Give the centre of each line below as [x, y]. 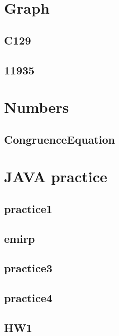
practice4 [28, 298]
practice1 [28, 208]
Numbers [37, 107]
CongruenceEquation [60, 139]
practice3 [28, 268]
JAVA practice [56, 176]
